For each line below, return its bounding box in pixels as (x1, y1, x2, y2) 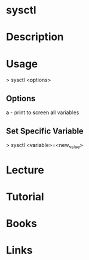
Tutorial (6, 190, 45, 204)
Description (6, 30, 64, 44)
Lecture (6, 163, 45, 176)
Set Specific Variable (6, 126, 84, 136)
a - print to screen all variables (6, 109, 80, 116)
